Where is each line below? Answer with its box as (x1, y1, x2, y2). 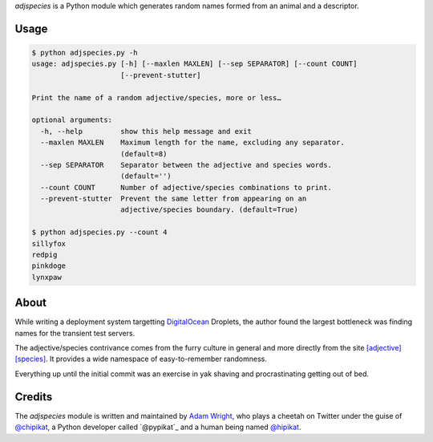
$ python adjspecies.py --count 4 (31, 228, 168, 237)
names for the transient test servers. (14, 328, 136, 338)
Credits (14, 390, 53, 403)
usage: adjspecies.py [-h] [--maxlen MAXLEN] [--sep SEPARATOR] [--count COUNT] (31, 59, 358, 68)
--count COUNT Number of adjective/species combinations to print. (40, 183, 333, 192)
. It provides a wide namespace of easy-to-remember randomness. (45, 354, 268, 364)
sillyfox (31, 239, 67, 248)
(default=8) (120, 149, 168, 158)
